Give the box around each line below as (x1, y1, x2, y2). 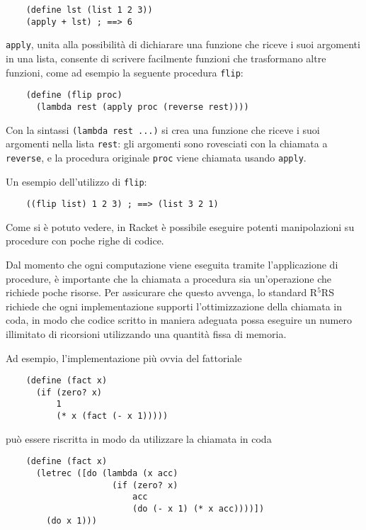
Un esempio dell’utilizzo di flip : (6, 174, 147, 188)
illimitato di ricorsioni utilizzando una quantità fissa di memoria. (6, 326, 287, 341)
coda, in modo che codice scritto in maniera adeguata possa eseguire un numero (6, 312, 352, 327)
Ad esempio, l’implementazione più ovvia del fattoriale (6, 350, 242, 365)
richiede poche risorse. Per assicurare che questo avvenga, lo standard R (6, 285, 318, 300)
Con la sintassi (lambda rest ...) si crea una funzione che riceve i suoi (6, 122, 320, 137)
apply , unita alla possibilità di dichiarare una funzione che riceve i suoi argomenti (6, 37, 360, 52)
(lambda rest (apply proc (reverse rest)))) (35, 101, 249, 112)
